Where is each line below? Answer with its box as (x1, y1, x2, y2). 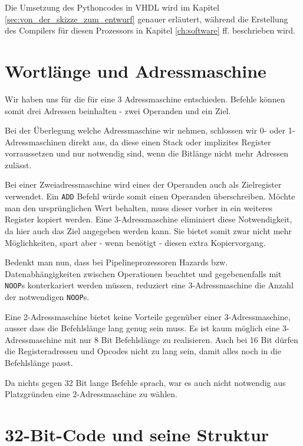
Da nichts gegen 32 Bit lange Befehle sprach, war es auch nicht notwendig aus (5, 376, 286, 388)
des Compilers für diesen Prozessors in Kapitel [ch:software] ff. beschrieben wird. (5, 24, 296, 36)
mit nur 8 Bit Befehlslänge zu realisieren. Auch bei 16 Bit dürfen (64, 333, 298, 345)
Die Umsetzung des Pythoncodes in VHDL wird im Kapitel (5, 1, 219, 13)
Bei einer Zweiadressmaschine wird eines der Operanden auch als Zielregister (5, 178, 282, 191)
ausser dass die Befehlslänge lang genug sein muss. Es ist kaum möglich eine (5, 322, 280, 334)
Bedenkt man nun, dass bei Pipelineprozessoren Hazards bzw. (5, 256, 228, 268)
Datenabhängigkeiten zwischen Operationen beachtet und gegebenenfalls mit (5, 267, 282, 279)
